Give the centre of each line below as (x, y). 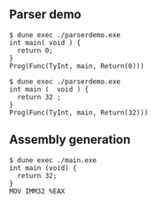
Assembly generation (70, 140)
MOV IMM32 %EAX (37, 191)
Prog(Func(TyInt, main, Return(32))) (79, 113)
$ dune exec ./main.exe (53, 160)
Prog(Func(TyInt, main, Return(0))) (77, 66)
